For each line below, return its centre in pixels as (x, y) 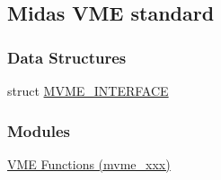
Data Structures (67, 57)
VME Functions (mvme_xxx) (89, 163)
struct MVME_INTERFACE (88, 90)
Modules (39, 130)
